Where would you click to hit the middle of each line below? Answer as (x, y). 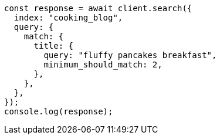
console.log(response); (59, 111)
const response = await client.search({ (98, 8)
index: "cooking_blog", (68, 18)
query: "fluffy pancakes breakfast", (130, 55)
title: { (54, 46)
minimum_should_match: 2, (103, 65)
